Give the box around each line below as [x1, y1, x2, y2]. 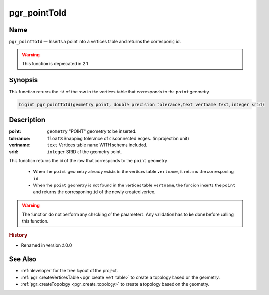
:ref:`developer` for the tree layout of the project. [21, 268, 118, 274]
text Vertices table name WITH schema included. [47, 142, 148, 148]
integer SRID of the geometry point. [47, 149, 122, 155]
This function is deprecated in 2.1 [22, 61, 88, 66]
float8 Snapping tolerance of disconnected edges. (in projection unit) [47, 135, 189, 141]
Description [9, 116, 46, 124]
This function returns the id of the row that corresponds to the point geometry [9, 157, 167, 163]
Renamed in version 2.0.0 [21, 242, 72, 248]
